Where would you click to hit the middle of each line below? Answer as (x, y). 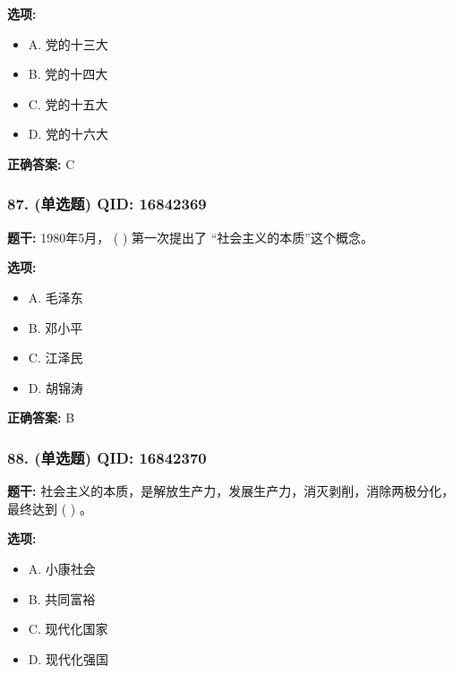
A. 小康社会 (62, 568)
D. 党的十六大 (68, 134)
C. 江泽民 (56, 358)
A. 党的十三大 (68, 43)
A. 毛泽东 (56, 297)
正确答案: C (41, 163)
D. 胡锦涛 (56, 387)
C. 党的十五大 (68, 103)
